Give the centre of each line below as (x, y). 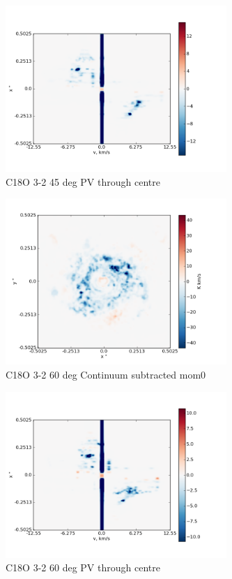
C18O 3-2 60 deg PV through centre (83, 567)
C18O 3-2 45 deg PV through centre (83, 181)
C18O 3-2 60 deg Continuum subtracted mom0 (106, 374)
